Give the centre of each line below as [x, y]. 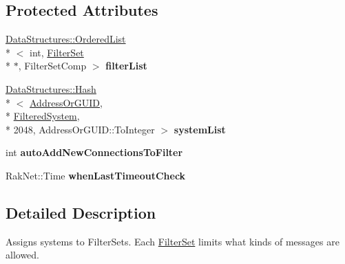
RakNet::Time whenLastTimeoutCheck [96, 175]
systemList [200, 129]
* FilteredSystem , [43, 116]
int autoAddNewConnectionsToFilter [94, 152]
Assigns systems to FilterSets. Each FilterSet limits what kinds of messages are [172, 241]
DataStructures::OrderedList [66, 39]
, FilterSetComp [52, 66]
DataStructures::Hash [51, 88]
